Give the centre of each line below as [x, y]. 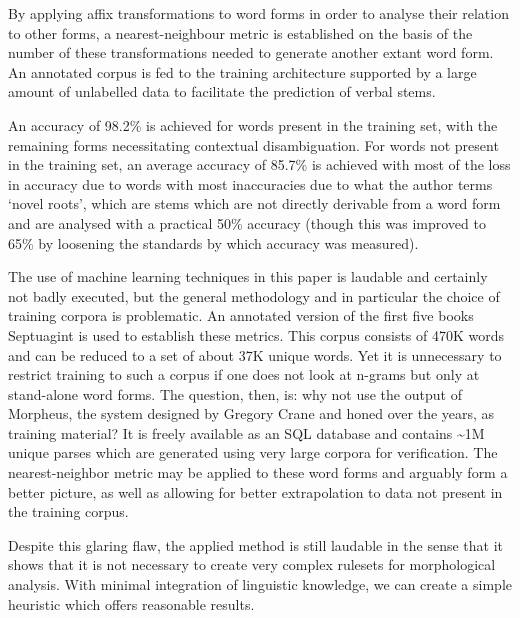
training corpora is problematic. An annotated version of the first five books [241, 315]
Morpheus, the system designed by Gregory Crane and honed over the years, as [251, 413]
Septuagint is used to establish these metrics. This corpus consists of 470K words [256, 334]
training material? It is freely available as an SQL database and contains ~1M [246, 432]
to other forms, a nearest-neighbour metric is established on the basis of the [240, 32]
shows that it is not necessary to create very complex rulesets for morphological [252, 564]
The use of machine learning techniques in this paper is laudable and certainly [248, 276]
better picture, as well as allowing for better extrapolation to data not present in [255, 491]
